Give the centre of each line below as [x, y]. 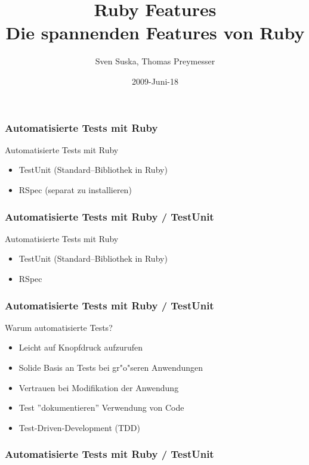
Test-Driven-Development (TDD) [79, 427]
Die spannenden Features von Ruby [155, 32]
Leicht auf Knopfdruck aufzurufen [81, 347]
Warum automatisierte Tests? [59, 327]
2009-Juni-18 [155, 81]
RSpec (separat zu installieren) [75, 189]
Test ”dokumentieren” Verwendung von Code [101, 407]
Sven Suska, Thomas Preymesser [155, 61]
